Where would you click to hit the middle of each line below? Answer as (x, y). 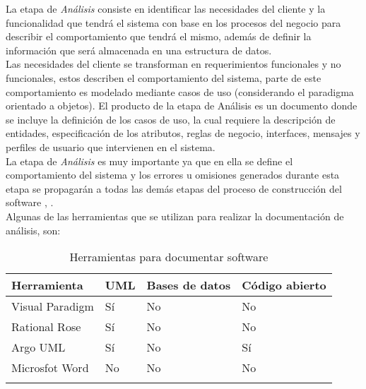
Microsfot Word (50, 368)
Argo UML (39, 347)
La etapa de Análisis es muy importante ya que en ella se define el (149, 161)
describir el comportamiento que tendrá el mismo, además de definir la (159, 36)
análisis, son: (33, 230)
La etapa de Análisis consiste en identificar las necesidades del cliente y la (166, 8)
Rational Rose (46, 327)
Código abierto (284, 285)
